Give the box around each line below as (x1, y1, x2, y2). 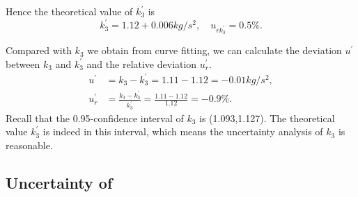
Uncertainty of (6, 171, 113, 193)
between (6, 56, 40, 71)
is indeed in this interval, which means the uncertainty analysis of (42, 124, 323, 139)
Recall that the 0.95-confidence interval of (6, 110, 184, 125)
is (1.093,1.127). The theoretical (199, 110, 335, 125)
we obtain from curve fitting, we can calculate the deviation (87, 43, 342, 58)
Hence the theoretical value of (6, 4, 133, 18)
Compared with (6, 43, 72, 58)
